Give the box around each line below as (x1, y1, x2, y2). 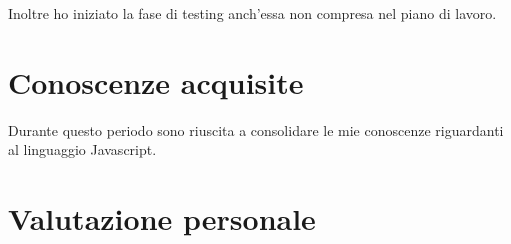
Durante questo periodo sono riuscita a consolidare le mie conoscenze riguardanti (8, 119, 504, 140)
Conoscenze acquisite (8, 61, 304, 102)
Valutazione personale (8, 198, 316, 239)
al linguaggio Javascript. (8, 139, 157, 160)
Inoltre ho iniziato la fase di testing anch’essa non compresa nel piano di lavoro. (8, 3, 497, 23)
